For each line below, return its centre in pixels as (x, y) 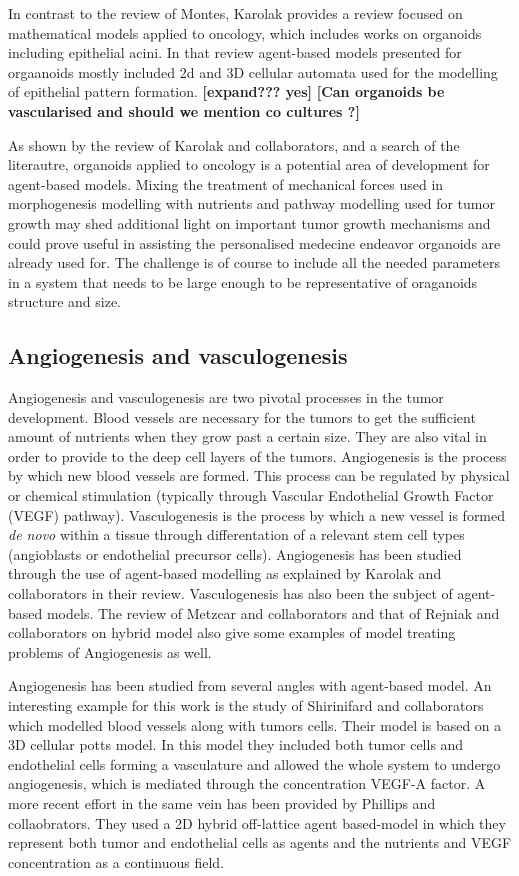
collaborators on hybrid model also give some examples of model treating (232, 632)
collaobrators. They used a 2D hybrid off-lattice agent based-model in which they (257, 822)
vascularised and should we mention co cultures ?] (184, 110)
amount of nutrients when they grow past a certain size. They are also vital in (247, 436)
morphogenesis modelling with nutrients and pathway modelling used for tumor (252, 203)
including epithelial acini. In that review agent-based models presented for (235, 52)
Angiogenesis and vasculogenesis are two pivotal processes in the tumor (226, 397)
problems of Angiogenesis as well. (110, 651)
